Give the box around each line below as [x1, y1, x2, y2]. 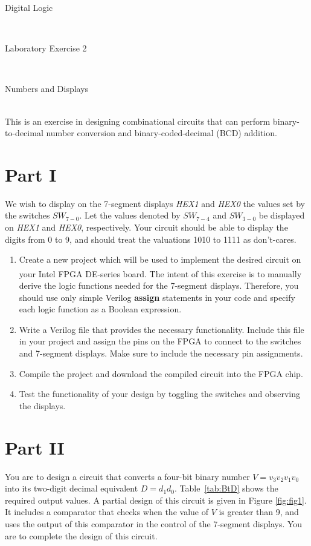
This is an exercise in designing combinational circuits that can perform [5, 114, 271, 127]
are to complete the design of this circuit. [5, 529, 158, 542]
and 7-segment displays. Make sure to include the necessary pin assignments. [19, 347, 303, 360]
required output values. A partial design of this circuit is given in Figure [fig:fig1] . [5, 493, 307, 506]
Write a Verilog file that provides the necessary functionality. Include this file [19, 323, 304, 335]
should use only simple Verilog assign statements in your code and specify [19, 291, 295, 303]
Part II [5, 435, 65, 459]
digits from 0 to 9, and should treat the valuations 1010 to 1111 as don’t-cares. [5, 232, 297, 245]
